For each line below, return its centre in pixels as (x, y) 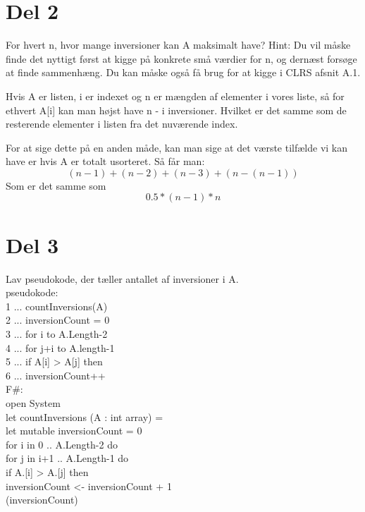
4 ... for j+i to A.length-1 (60, 347)
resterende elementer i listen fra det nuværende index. (122, 124)
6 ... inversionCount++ (56, 375)
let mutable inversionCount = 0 (74, 431)
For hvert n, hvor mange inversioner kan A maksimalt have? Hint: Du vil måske (178, 45)
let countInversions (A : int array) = (85, 416)
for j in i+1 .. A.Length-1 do (67, 458)
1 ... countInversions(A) (57, 306)
